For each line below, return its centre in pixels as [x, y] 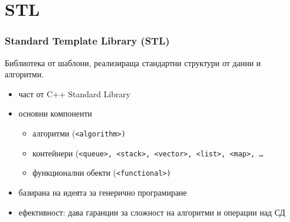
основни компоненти [55, 113]
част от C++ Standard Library [74, 93]
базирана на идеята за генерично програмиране [103, 192]
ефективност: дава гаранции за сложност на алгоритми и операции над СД [152, 212]
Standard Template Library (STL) [87, 41]
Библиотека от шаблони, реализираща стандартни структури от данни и [133, 62]
